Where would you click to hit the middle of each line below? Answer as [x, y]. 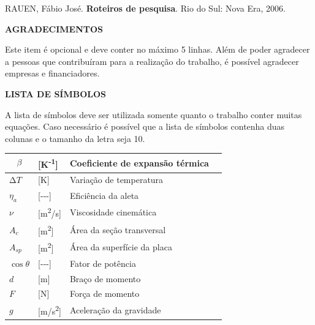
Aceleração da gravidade [115, 310]
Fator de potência [103, 263]
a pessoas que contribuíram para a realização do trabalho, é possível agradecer [152, 61]
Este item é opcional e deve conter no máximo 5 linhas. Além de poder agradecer [157, 49]
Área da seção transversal [118, 229]
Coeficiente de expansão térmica [139, 162]
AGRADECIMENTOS [54, 28]
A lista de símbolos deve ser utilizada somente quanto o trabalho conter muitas [154, 114]
